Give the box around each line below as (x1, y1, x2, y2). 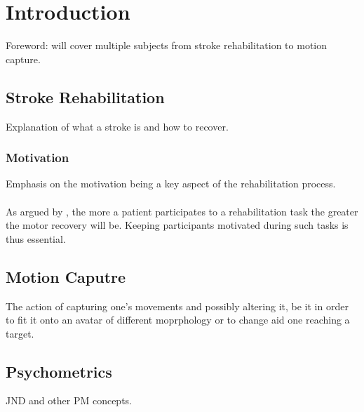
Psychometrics (6, 360, 112, 382)
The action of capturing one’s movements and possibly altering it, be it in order (6, 298, 349, 313)
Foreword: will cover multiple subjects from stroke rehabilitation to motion (6, 38, 328, 53)
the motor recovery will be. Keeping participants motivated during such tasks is (6, 218, 349, 232)
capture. (6, 51, 41, 66)
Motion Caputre (6, 265, 126, 287)
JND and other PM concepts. (6, 393, 132, 408)
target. (6, 326, 34, 340)
